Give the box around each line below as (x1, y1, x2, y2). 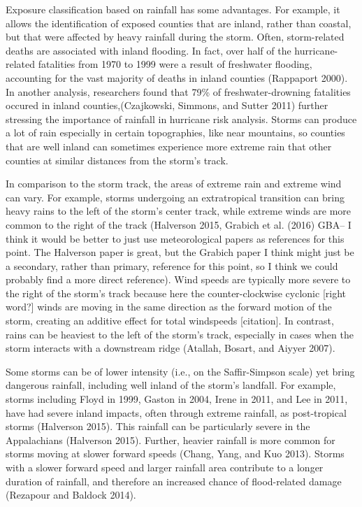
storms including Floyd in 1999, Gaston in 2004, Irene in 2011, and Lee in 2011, (6, 392, 348, 406)
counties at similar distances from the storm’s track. (6, 152, 229, 167)
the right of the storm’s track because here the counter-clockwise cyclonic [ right (6, 285, 347, 300)
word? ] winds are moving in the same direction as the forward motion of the (6, 299, 332, 314)
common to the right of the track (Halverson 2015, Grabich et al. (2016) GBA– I (6, 217, 352, 231)
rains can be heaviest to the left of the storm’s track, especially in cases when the (6, 327, 354, 341)
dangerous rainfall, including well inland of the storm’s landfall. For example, (6, 378, 336, 392)
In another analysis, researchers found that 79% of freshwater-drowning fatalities (6, 84, 351, 99)
